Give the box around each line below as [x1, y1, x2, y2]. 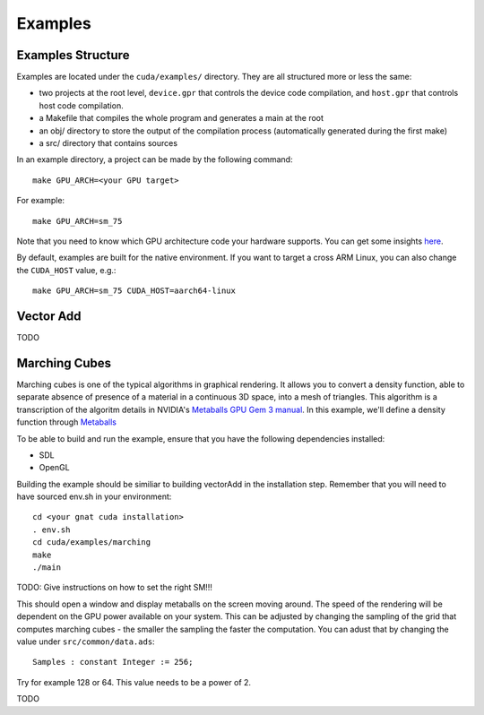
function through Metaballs [16, 417, 117, 427]
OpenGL [39, 462, 71, 473]
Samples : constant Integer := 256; [32, 657, 194, 668]
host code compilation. [39, 99, 125, 111]
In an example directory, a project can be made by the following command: [16, 154, 293, 165]
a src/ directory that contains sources [39, 138, 178, 149]
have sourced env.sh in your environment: [16, 491, 172, 502]
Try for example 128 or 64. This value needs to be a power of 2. [16, 676, 251, 687]
